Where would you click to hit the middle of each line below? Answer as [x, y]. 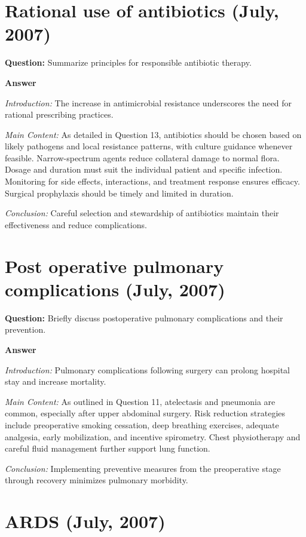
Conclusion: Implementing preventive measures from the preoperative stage [143, 468]
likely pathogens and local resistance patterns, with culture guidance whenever [149, 146]
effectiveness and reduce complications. [76, 224]
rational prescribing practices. [59, 114]
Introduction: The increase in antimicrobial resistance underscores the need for [149, 102]
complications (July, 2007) [115, 289]
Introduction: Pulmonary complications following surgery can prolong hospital [148, 369]
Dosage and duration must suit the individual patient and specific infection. [144, 169]
